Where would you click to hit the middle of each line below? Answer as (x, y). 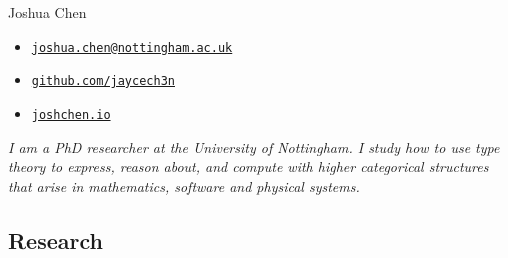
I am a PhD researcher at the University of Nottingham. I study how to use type (254, 146)
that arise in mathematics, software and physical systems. (184, 185)
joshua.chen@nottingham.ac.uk (132, 47)
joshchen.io (71, 114)
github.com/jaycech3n (103, 81)
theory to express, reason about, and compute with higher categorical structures (248, 166)
